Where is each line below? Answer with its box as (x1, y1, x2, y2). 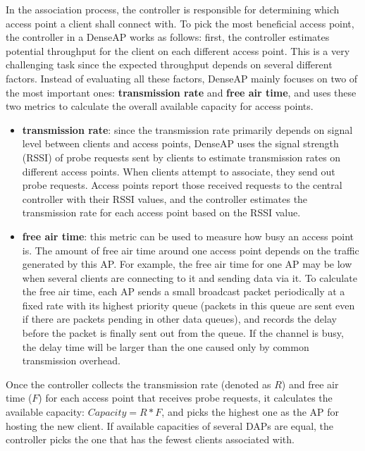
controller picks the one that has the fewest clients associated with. (6, 432, 295, 447)
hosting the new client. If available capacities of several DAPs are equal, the (6, 418, 334, 433)
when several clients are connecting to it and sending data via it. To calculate (22, 270, 357, 285)
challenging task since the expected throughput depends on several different (6, 57, 333, 72)
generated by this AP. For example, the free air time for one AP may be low (22, 257, 352, 271)
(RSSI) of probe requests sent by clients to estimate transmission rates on (22, 149, 341, 164)
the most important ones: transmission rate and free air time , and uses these (6, 85, 357, 99)
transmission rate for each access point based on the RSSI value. (22, 205, 301, 220)
